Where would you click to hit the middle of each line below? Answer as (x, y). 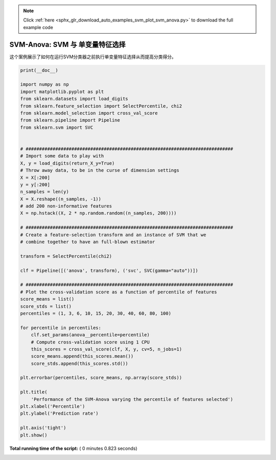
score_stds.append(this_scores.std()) (79, 363)
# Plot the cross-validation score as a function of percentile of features (119, 292)
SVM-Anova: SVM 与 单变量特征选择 (67, 44)
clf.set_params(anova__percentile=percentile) (90, 335)
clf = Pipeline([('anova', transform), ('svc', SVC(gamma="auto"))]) (109, 270)
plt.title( (34, 392)
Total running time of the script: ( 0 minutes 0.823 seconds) (73, 448)
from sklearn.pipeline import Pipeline (70, 120)
